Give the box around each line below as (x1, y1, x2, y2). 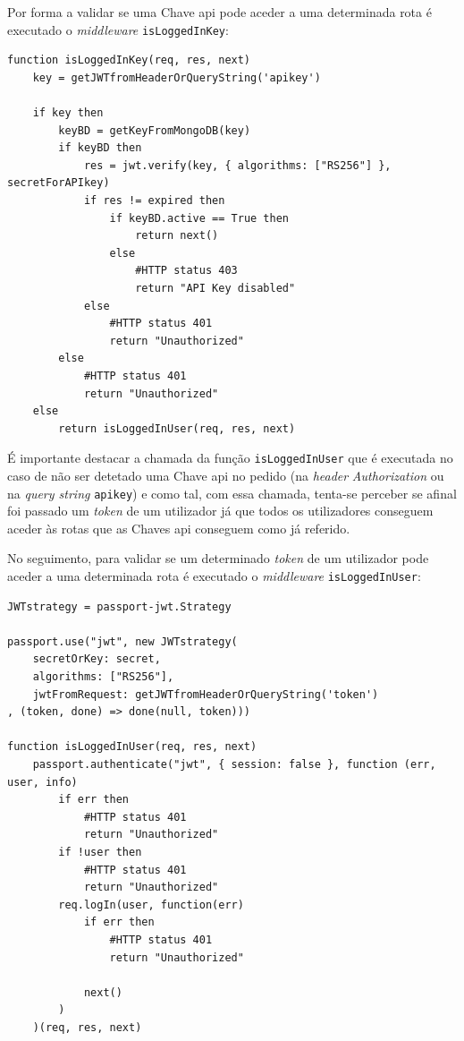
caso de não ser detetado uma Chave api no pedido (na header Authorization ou (7, 465, 444, 484)
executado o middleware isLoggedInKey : (7, 20, 229, 38)
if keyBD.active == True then (109, 211, 289, 225)
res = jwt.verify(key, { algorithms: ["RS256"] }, (83, 158, 392, 172)
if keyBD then (58, 141, 142, 155)
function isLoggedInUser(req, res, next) (7, 740, 257, 754)
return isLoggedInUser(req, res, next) (58, 422, 296, 435)
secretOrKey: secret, (32, 653, 161, 666)
